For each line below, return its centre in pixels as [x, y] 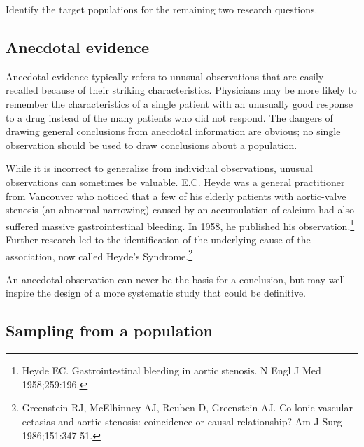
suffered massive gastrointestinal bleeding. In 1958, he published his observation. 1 [180, 225]
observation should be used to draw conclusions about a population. [152, 144]
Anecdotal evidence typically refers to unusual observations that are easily [165, 76]
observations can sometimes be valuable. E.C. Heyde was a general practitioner [175, 182]
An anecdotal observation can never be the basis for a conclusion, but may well [176, 279]
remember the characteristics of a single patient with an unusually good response [180, 103]
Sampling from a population [109, 331]
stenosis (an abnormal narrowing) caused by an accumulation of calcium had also [180, 210]
